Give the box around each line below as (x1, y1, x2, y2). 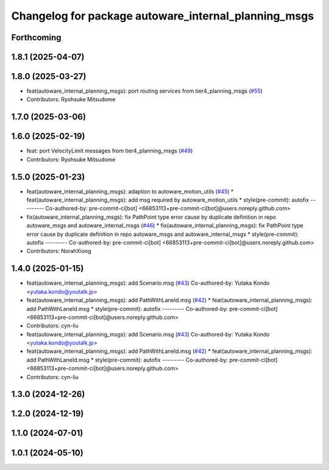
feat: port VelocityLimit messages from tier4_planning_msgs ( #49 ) (26, 147, 193, 155)
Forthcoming (11, 32, 62, 43)
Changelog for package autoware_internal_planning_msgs (11, 9, 314, 23)
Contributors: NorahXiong (26, 247, 91, 255)
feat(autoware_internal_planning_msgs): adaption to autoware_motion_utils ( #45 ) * (26, 188, 234, 195)
